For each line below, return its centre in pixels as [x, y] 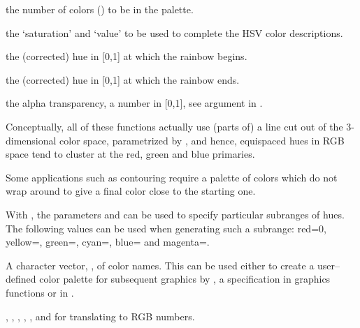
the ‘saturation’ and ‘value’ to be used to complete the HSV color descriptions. [174, 32]
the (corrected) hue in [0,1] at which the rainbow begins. [127, 56]
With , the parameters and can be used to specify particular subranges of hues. [175, 214]
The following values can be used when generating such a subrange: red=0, [166, 228]
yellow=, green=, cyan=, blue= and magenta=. [108, 242]
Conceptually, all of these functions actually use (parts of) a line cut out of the [174, 126]
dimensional [31, 140]
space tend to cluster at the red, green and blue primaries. [130, 154]
